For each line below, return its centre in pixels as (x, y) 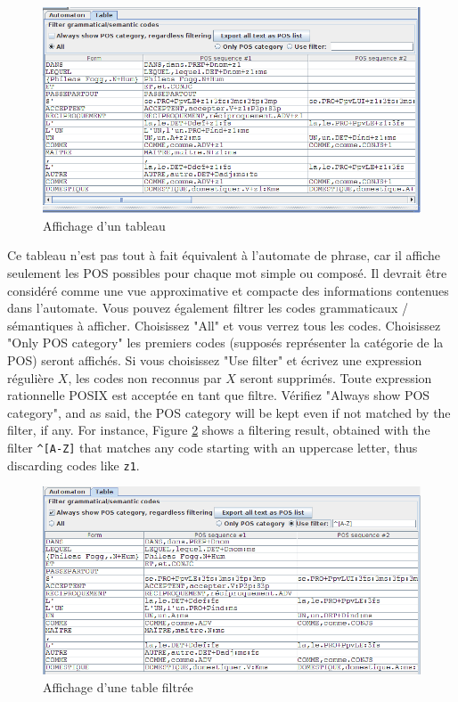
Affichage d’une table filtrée (118, 686)
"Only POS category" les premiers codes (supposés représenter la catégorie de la (225, 343)
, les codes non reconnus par (145, 377)
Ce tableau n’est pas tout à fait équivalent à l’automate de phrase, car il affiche (224, 255)
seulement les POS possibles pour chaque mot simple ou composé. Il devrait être (227, 273)
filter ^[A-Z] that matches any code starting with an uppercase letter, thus (213, 447)
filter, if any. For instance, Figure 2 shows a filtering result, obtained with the (219, 430)
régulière (31, 377)
